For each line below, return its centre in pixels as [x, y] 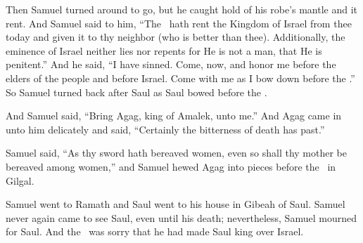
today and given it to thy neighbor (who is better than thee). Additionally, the [176, 37]
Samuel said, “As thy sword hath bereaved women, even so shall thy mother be [177, 153]
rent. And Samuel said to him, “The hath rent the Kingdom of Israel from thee [179, 23]
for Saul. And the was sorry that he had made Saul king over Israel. [155, 231]
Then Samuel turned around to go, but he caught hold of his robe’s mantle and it [182, 9]
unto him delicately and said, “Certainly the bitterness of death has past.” [165, 129]
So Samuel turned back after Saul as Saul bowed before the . [136, 92]
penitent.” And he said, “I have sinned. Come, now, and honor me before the [171, 64]
